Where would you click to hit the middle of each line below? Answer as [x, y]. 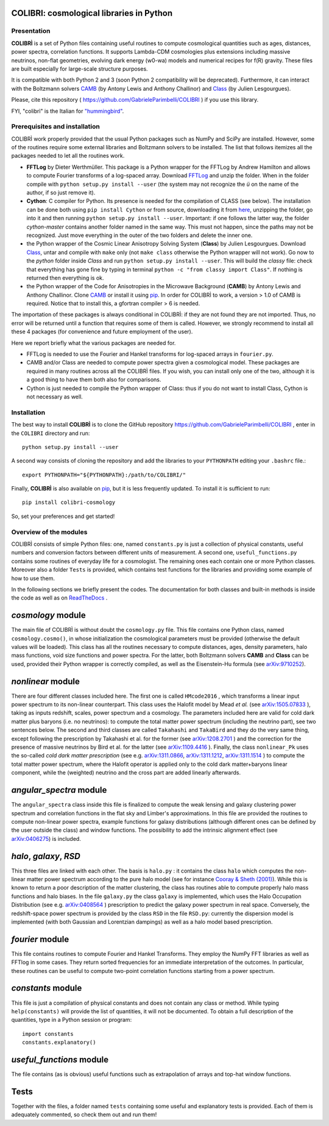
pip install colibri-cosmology [69, 502]
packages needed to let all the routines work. [68, 156]
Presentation [31, 31]
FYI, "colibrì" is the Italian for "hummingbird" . [68, 111]
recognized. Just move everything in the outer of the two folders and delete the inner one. [140, 235]
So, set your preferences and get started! [63, 516]
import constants [48, 1034]
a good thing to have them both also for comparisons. [94, 380]
